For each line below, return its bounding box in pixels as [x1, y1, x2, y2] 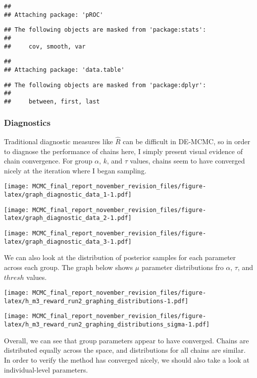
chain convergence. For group [4, 156, 93, 166]
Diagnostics [4, 116, 51, 129]
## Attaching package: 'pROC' [4, 11, 103, 18]
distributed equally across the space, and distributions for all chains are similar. [4, 345, 246, 355]
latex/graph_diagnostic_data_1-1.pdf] [4, 191, 132, 199]
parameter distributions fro [141, 262, 224, 272]
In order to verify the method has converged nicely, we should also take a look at [4, 354, 250, 365]
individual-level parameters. [4, 364, 88, 375]
